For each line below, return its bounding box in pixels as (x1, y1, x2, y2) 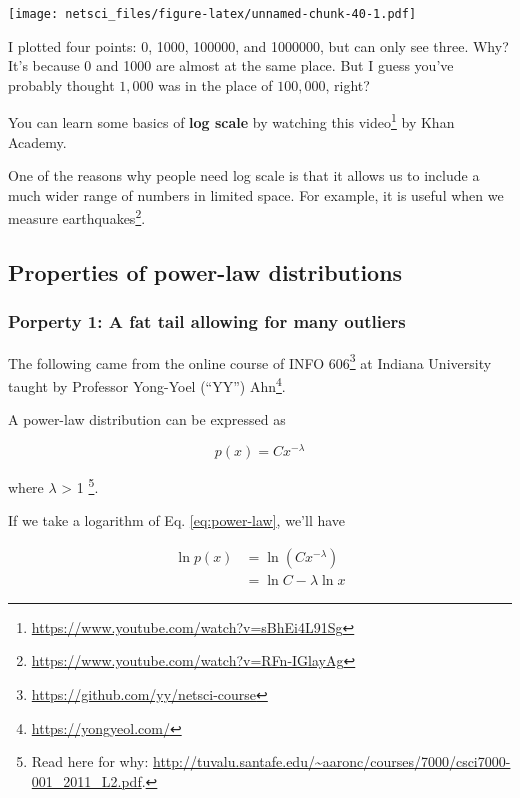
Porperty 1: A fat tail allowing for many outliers (8, 309, 406, 334)
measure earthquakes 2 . (8, 205, 146, 229)
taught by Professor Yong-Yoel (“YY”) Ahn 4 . (8, 372, 286, 396)
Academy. (8, 131, 67, 152)
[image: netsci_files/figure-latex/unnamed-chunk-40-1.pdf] (8, 7, 417, 21)
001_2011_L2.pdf (31, 770, 142, 791)
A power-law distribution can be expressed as (8, 409, 286, 430)
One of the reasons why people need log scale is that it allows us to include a (8, 165, 480, 186)
